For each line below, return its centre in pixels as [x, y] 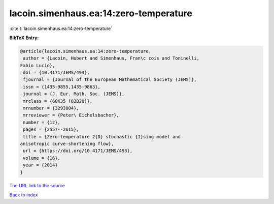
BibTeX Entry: [24, 38]
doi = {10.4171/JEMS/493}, [56, 73]
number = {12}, [42, 122]
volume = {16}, [42, 158]
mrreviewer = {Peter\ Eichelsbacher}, [71, 115]
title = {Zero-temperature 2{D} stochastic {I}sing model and [102, 137]
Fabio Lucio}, [38, 65]
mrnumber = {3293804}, [51, 108]
